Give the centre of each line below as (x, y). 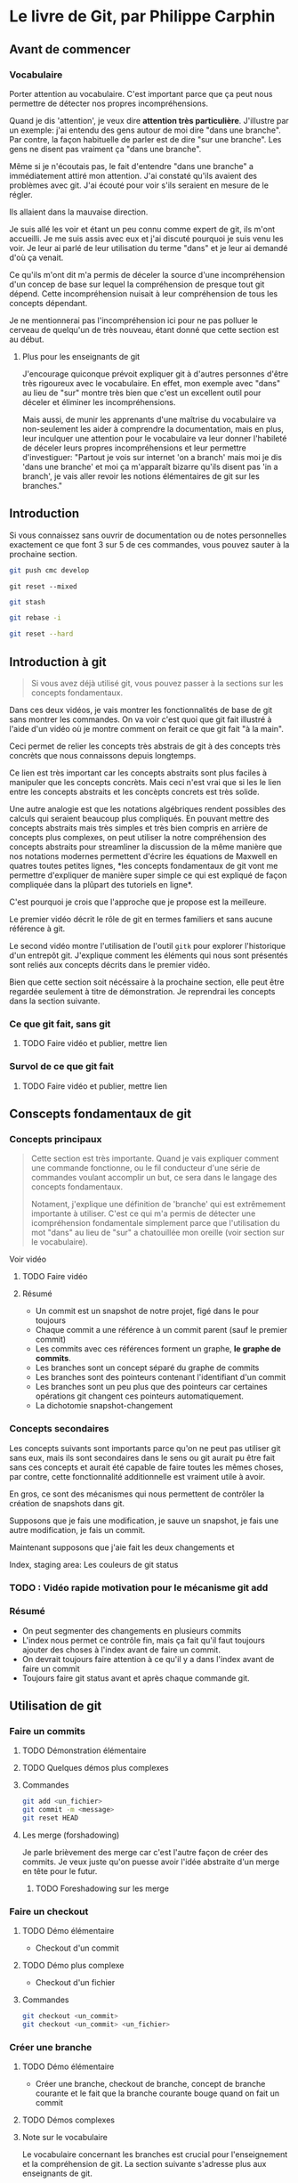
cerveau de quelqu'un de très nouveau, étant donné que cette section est (144, 329)
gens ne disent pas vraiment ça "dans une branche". (105, 149)
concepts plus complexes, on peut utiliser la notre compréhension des (138, 837)
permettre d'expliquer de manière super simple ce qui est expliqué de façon (148, 875)
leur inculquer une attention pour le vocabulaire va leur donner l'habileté (154, 438)
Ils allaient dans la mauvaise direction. (79, 212)
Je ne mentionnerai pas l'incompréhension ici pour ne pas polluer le (133, 320)
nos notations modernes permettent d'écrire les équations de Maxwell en (144, 856)
